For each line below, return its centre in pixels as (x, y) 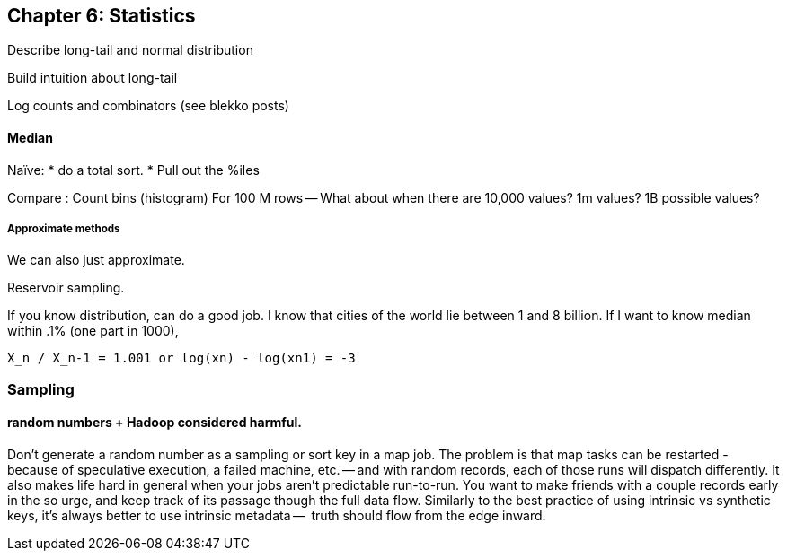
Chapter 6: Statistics (102, 16)
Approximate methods (64, 229)
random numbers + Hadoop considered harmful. (155, 423)
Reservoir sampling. (66, 288)
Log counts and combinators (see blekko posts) (148, 106)
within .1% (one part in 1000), (93, 331)
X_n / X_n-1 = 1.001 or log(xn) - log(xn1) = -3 (181, 358)
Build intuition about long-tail (93, 78)
